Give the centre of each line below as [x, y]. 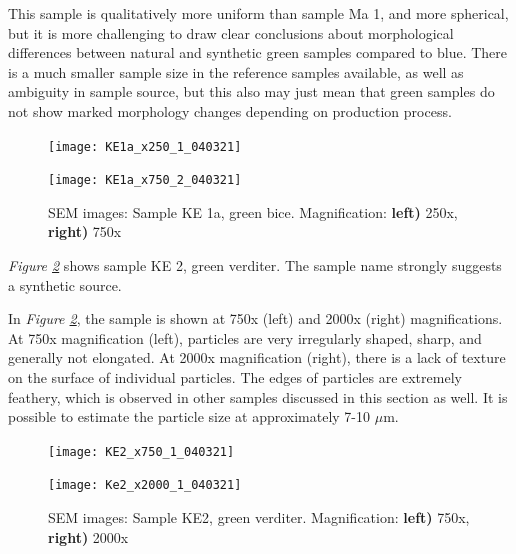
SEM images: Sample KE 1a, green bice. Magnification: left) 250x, [253, 211]
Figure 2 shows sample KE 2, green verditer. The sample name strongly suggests [255, 265]
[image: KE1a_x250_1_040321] [145, 146]
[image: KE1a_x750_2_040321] [145, 180]
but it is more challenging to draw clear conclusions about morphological [231, 32]
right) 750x [85, 231]
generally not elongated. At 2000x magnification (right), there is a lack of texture [257, 357]
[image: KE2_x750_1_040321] [141, 451]
